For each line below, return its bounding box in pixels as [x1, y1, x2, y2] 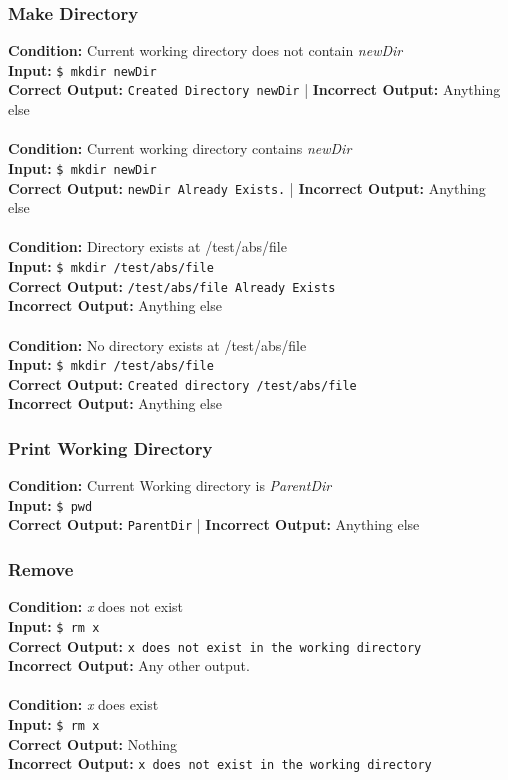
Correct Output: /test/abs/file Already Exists [8, 275, 336, 296]
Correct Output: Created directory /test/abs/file [8, 373, 357, 394]
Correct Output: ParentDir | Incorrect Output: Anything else [8, 514, 420, 535]
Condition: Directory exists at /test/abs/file [8, 236, 287, 257]
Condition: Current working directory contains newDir [8, 138, 352, 159]
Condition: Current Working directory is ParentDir [8, 475, 332, 496]
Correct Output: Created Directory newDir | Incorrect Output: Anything [8, 79, 501, 100]
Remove [8, 557, 74, 582]
